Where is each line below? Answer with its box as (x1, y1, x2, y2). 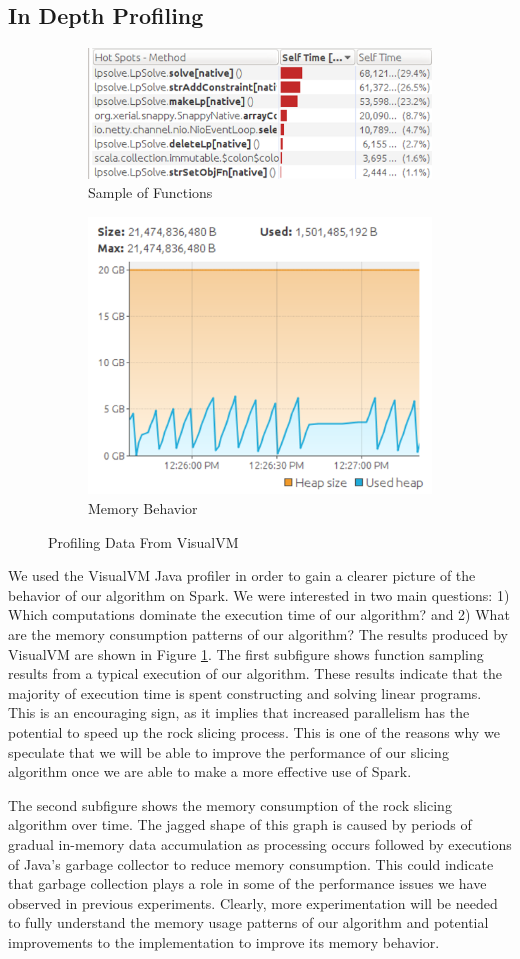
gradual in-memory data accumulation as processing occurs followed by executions (8, 833, 512, 854)
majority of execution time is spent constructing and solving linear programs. (8, 682, 482, 703)
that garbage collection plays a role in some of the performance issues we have (8, 873, 487, 894)
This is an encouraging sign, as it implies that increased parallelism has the (8, 702, 470, 723)
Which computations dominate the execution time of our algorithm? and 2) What (8, 604, 510, 625)
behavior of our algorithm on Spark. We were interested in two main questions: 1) (8, 584, 510, 605)
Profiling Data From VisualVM (48, 531, 239, 552)
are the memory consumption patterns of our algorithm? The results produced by (8, 624, 508, 644)
